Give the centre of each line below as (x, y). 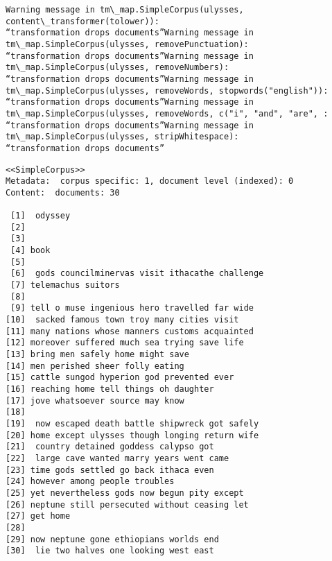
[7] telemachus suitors (65, 285)
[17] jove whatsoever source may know (95, 400)
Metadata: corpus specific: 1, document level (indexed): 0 (150, 181)
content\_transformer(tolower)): (82, 21)
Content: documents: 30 (63, 192)
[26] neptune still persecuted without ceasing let (127, 504)
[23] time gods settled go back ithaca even (110, 470)
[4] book (30, 251)
